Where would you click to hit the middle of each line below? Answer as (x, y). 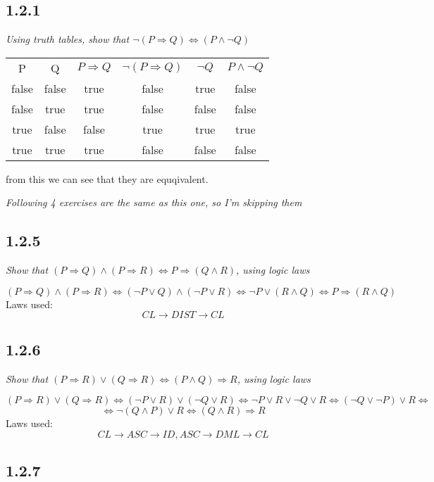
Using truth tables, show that (68, 39)
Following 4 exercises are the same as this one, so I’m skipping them (154, 202)
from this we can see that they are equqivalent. (107, 178)
